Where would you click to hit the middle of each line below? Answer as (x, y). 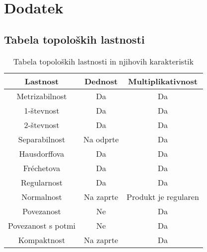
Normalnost (42, 196)
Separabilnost (42, 139)
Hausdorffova (42, 153)
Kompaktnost (42, 240)
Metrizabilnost (42, 96)
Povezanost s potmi (42, 225)
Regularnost (42, 182)
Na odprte (101, 139)
